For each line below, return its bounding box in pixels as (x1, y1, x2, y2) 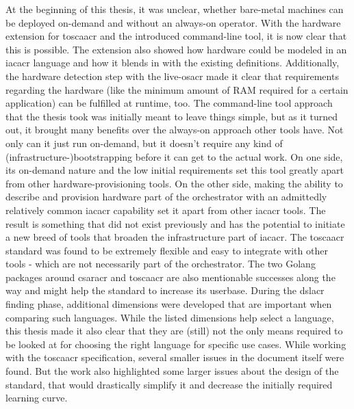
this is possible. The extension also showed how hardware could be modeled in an (5, 42, 347, 56)
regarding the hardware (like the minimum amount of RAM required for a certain (5, 82, 349, 96)
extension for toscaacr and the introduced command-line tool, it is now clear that (5, 29, 347, 43)
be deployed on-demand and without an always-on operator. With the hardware (5, 15, 341, 29)
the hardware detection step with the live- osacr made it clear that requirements (5, 68, 339, 83)
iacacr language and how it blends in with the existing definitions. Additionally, (5, 55, 340, 70)
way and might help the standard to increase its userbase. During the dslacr (5, 283, 325, 298)
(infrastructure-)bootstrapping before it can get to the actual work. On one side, (5, 149, 343, 163)
